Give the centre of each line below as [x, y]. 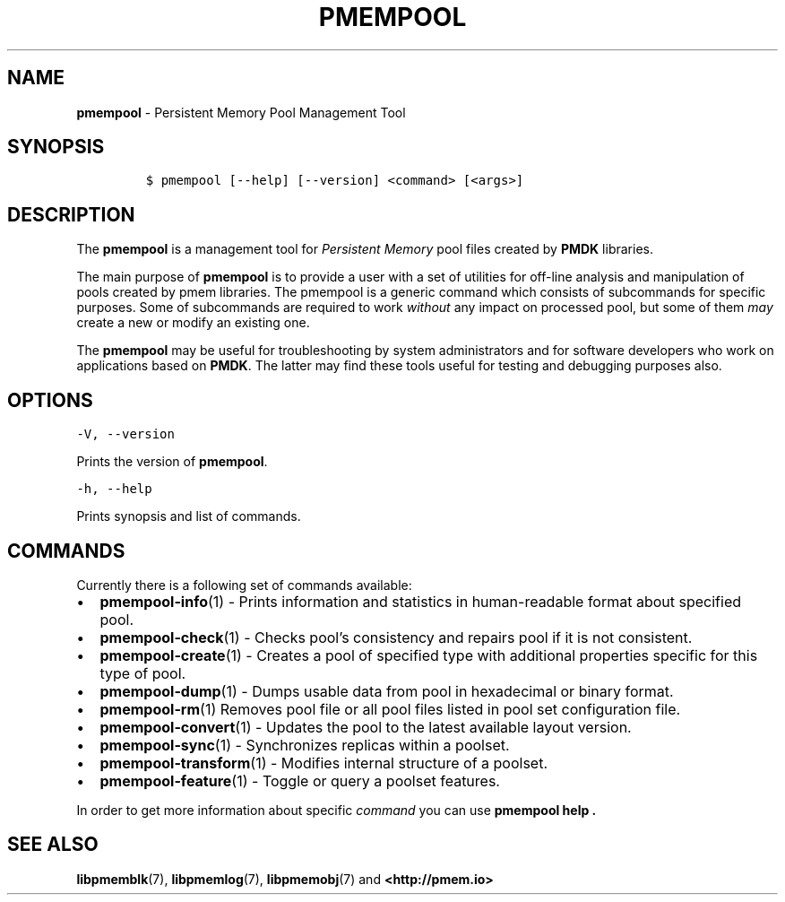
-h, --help [114, 489]
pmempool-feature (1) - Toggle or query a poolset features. [300, 781]
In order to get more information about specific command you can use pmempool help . [336, 810]
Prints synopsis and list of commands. [189, 516]
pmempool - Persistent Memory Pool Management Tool [241, 112]
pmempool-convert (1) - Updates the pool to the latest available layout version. [366, 727]
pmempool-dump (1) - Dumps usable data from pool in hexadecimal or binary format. [387, 691]
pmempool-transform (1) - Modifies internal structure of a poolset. [324, 763]
